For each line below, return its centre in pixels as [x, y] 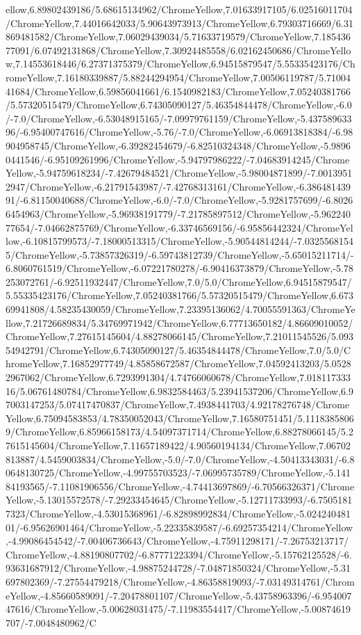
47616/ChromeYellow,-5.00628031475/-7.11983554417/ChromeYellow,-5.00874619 [178, 609]
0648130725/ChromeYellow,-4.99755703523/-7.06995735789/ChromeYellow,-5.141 [178, 473]
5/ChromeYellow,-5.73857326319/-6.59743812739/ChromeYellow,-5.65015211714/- [180, 254]
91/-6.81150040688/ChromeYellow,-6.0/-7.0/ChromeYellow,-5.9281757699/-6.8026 [179, 200]
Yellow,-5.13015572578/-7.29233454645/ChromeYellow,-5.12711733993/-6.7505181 [179, 500]
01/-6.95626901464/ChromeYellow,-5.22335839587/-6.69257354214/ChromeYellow [179, 527]
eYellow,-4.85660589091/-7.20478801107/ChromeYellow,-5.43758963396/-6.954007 [179, 595]
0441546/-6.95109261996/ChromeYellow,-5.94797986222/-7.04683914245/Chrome [178, 159]
